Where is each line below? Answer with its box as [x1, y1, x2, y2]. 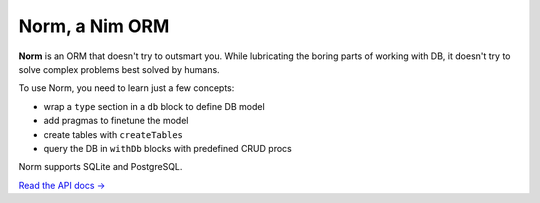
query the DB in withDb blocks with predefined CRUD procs [43, 142, 292, 154]
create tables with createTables [43, 128, 184, 140]
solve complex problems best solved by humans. [18, 63, 220, 75]
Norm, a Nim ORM [18, 15, 170, 37]
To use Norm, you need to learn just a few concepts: [18, 82, 235, 94]
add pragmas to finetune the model [43, 115, 189, 127]
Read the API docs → [18, 179, 106, 191]
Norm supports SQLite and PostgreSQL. [18, 161, 183, 173]
